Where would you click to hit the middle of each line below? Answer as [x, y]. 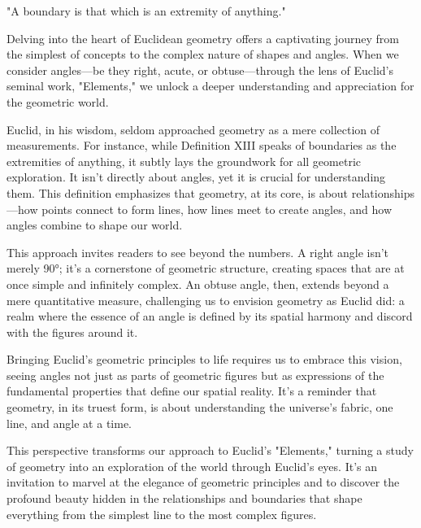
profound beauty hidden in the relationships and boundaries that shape [184, 498]
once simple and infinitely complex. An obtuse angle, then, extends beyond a [198, 284]
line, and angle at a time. [69, 423]
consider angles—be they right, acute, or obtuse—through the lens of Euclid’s [200, 70]
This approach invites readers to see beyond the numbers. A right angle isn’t [198, 252]
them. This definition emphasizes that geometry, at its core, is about [178, 192]
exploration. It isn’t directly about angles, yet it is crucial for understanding [196, 177]
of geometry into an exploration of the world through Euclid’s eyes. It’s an [192, 466]
